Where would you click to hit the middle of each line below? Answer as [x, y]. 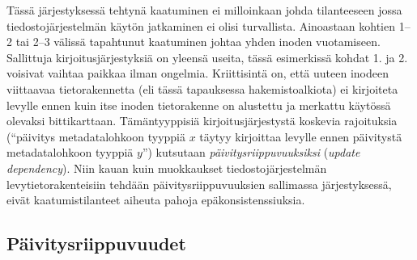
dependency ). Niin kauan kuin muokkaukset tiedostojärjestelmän [167, 168]
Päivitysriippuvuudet [96, 243]
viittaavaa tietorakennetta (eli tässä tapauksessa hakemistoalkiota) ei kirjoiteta [202, 88]
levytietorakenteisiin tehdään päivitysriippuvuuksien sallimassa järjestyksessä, [199, 184]
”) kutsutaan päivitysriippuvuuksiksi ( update [251, 152]
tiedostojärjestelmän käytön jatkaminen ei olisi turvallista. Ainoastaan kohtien [201, 25]
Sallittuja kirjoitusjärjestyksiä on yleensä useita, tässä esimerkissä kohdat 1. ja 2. [207, 57]
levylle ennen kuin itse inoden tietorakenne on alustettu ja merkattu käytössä [199, 105]
